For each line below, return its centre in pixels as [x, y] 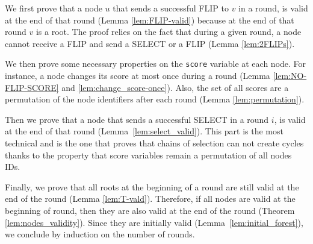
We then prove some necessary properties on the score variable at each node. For [156, 64]
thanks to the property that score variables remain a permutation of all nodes [148, 155]
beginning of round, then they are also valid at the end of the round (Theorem [150, 210]
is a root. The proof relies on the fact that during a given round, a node [169, 32]
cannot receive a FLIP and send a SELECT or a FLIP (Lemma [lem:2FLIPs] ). [150, 43]
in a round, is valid [273, 8]
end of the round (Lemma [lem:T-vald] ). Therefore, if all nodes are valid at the [150, 199]
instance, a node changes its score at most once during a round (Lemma [138, 76]
